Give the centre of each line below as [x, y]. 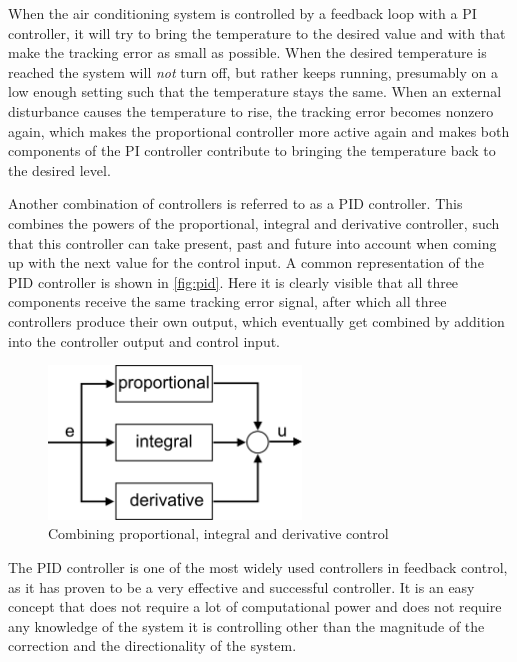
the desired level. [59, 169]
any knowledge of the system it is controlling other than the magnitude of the [246, 625]
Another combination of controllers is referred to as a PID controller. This [235, 203]
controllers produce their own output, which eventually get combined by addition [256, 320]
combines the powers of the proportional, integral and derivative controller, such [254, 222]
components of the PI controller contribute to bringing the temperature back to [252, 150]
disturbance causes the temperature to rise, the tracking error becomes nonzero [251, 110]
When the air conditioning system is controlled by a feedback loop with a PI [242, 13]
